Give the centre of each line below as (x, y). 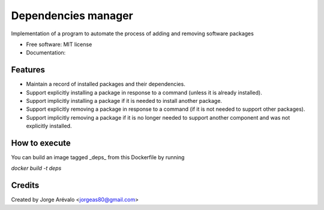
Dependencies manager (72, 16)
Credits (25, 185)
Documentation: (46, 53)
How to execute (41, 143)
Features (28, 70)
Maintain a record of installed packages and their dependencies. (106, 84)
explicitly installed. (49, 126)
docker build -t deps (36, 168)
